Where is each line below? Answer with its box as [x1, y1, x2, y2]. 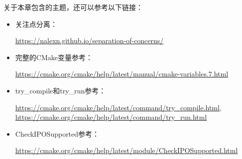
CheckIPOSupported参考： [15, 128, 100, 139]
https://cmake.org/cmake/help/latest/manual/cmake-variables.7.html [15, 69, 229, 79]
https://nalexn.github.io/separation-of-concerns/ [15, 35, 164, 46]
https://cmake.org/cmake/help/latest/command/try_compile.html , [15, 102, 222, 112]
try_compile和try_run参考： [15, 85, 106, 95]
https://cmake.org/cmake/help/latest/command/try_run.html [15, 112, 207, 122]
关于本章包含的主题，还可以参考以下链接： [3, 2, 143, 12]
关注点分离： [15, 18, 57, 29]
